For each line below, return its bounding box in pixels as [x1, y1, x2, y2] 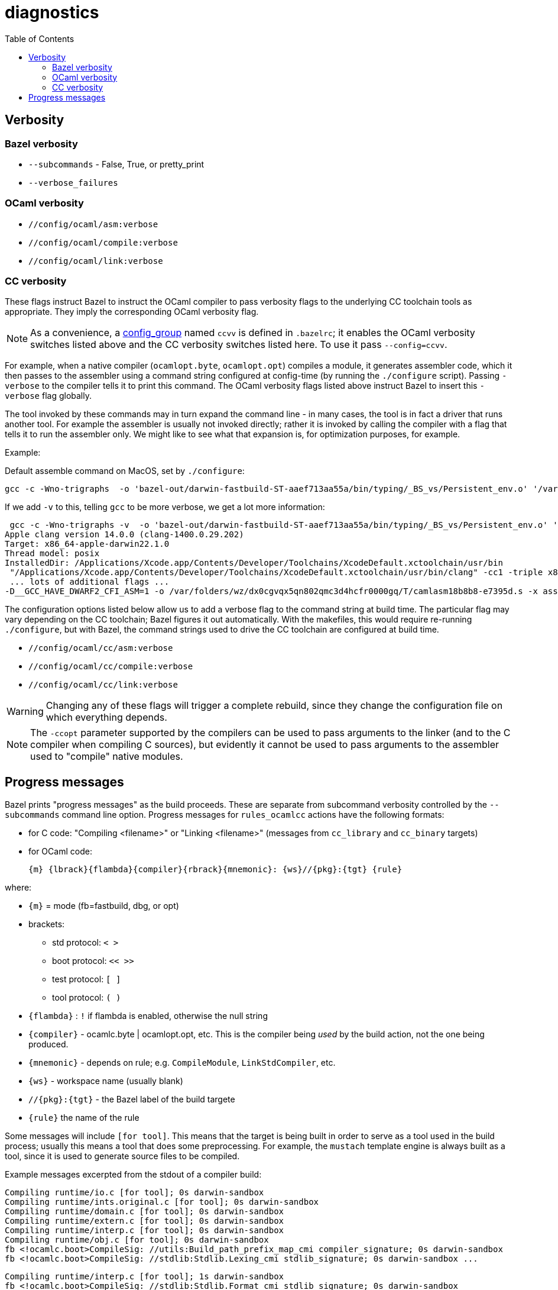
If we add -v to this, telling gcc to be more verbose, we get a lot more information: [5, 502, 325, 512]
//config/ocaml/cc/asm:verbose [28, 643, 173, 653]
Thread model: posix [5, 549, 100, 559]
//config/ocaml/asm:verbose [28, 219, 158, 229]
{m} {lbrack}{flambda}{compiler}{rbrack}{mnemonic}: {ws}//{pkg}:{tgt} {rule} [28, 865, 403, 875]
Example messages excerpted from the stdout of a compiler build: [5, 1169, 262, 1180]
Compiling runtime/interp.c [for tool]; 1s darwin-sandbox [5, 1272, 284, 1282]
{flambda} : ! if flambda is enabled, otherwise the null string [28, 1011, 268, 1021]
